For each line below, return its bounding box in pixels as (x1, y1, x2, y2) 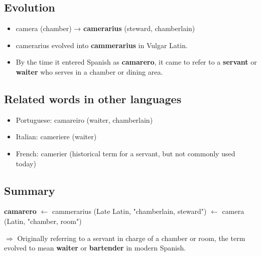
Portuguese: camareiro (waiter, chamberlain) (16, 114, 153, 125)
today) (16, 158, 36, 168)
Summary (4, 182, 55, 198)
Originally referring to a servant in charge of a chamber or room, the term (17, 232, 245, 243)
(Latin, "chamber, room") (4, 215, 82, 226)
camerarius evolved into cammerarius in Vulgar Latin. (16, 40, 188, 50)
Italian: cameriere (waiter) (16, 131, 97, 142)
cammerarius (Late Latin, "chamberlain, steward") (52, 206, 207, 216)
